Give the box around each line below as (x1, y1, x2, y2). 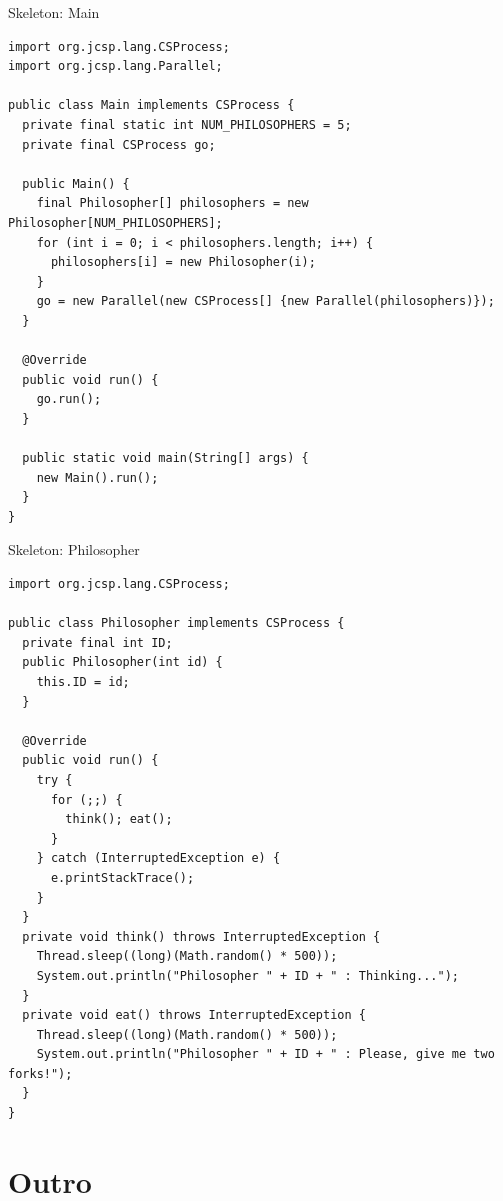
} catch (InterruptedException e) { (36, 851, 281, 866)
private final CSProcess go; (22, 137, 216, 152)
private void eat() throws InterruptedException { (22, 1008, 366, 1023)
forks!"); (8, 1066, 73, 1081)
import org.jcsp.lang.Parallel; (8, 59, 223, 74)
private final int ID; (22, 635, 173, 650)
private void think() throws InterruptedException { (22, 929, 381, 944)
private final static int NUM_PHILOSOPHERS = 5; (22, 117, 352, 132)
